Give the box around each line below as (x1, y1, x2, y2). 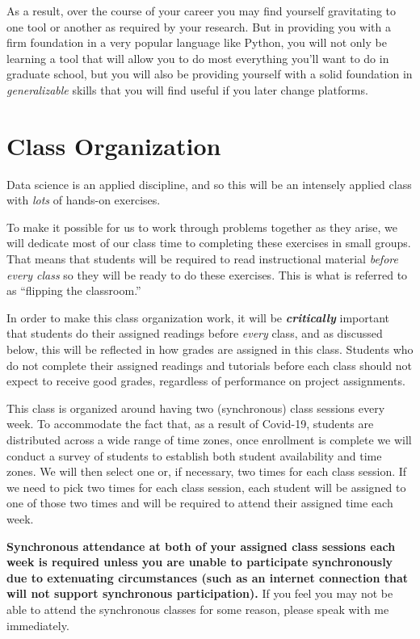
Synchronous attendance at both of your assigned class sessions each (6, 537, 396, 554)
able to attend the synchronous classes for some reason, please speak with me (6, 600, 389, 617)
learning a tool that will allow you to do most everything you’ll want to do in (6, 49, 389, 66)
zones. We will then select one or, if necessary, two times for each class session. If (6, 463, 407, 480)
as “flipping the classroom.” (6, 282, 141, 299)
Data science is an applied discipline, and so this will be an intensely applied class (6, 175, 412, 192)
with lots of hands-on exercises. (6, 191, 161, 208)
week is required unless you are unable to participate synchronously (6, 553, 393, 570)
